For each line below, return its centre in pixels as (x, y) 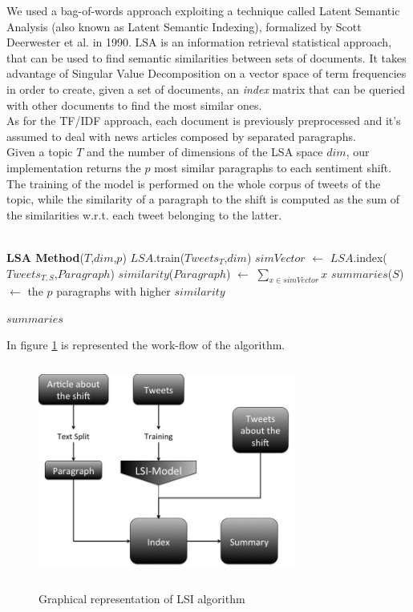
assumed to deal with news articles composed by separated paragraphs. (181, 136)
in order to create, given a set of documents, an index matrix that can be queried (206, 89)
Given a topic (40, 152)
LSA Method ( (45, 257)
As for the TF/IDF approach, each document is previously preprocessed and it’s (204, 121)
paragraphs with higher (113, 291)
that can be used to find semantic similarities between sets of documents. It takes (206, 57)
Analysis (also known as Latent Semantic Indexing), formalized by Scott (184, 26)
